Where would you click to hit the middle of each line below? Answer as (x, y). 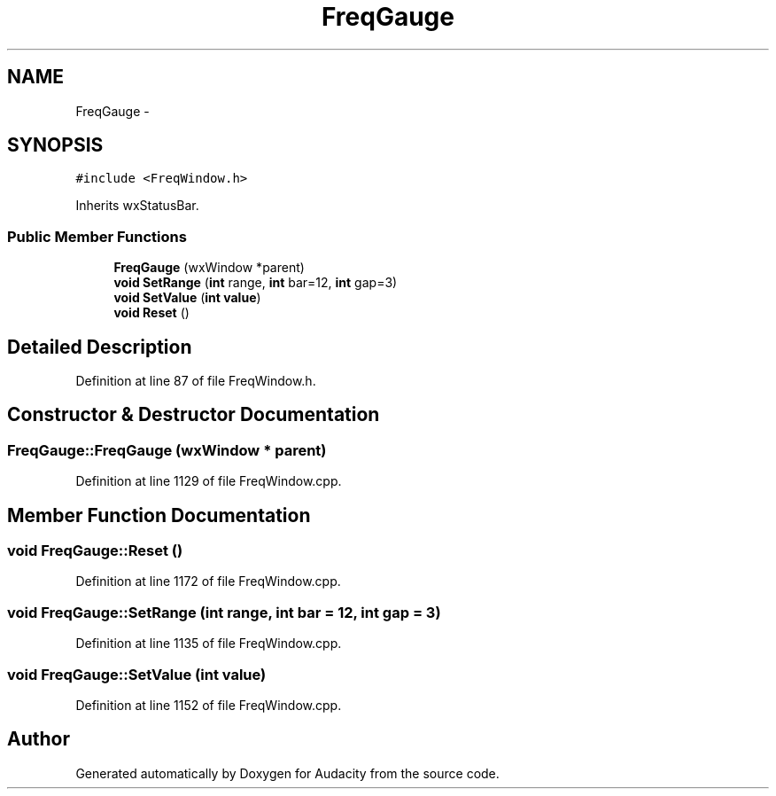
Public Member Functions (97, 236)
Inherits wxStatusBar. (137, 206)
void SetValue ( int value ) (187, 298)
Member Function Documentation (159, 515)
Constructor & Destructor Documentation (194, 415)
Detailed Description (100, 347)
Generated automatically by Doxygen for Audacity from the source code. (287, 773)
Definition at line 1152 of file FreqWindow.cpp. (209, 705)
